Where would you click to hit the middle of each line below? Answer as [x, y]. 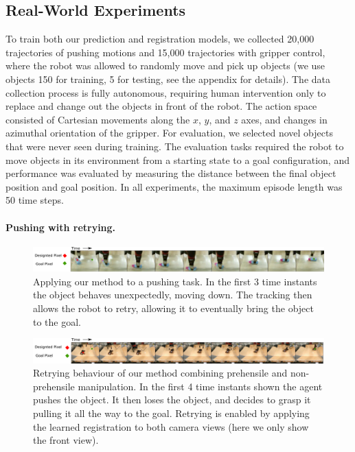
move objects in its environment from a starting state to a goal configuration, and [177, 159]
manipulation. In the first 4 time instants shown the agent [200, 386]
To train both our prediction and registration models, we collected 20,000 [160, 39]
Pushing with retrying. [61, 227]
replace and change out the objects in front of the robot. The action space [161, 106]
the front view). [66, 440]
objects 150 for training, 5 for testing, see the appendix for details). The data [168, 79]
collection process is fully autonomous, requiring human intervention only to [166, 92]
